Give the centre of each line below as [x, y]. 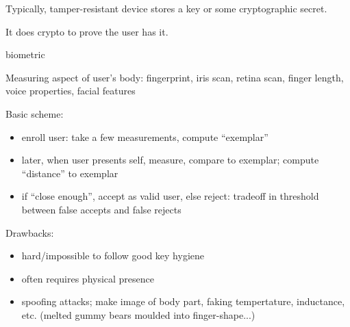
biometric [25, 54]
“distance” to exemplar [70, 173]
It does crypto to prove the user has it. [87, 31]
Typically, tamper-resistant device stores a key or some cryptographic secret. [166, 8]
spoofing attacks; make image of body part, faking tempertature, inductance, [183, 301]
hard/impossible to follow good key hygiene [113, 256]
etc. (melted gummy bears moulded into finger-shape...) [138, 314]
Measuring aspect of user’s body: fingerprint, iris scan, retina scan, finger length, [175, 77]
